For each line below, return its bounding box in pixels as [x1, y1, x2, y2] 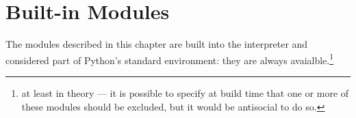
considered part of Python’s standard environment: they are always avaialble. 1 [5, 50, 334, 67]
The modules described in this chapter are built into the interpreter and [5, 37, 308, 51]
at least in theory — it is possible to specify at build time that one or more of [21, 85, 349, 100]
